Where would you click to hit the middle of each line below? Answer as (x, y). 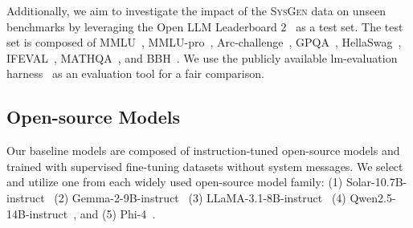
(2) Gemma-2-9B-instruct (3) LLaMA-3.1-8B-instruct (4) (200, 197)
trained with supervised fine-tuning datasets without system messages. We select (205, 166)
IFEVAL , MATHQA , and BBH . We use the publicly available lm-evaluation (202, 57)
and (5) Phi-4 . (118, 213)
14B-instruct (37, 213)
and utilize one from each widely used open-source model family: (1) (175, 182)
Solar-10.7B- (376, 182)
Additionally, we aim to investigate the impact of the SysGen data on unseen (196, 10)
